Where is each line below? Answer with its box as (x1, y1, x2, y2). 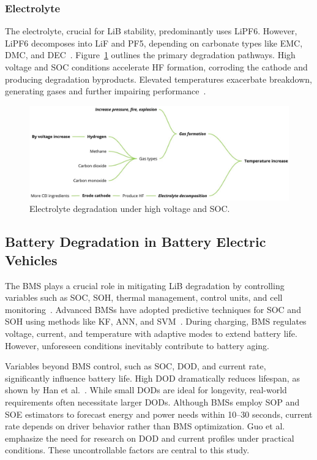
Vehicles (5, 250, 58, 269)
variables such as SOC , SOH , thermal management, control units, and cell (5, 291, 283, 304)
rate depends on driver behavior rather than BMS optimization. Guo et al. (5, 420, 285, 432)
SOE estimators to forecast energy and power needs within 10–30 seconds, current (5, 407, 313, 420)
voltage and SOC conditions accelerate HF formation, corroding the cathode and (5, 61, 308, 73)
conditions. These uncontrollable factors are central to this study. (5, 443, 250, 456)
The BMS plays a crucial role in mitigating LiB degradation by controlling (5, 279, 285, 292)
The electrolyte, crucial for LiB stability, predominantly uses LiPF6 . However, (5, 25, 297, 37)
